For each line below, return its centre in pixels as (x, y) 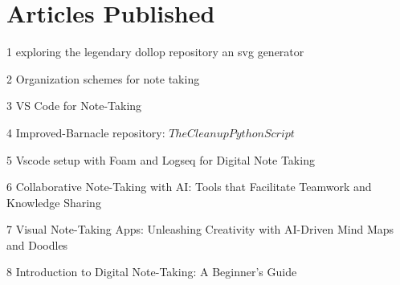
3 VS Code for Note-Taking (74, 106)
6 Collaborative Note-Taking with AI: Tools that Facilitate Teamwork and (189, 187)
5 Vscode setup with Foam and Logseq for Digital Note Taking (161, 159)
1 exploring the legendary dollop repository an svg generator (155, 52)
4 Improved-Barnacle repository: (86, 132)
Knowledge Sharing (54, 202)
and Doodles (37, 244)
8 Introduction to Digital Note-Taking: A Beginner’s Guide (152, 272)
